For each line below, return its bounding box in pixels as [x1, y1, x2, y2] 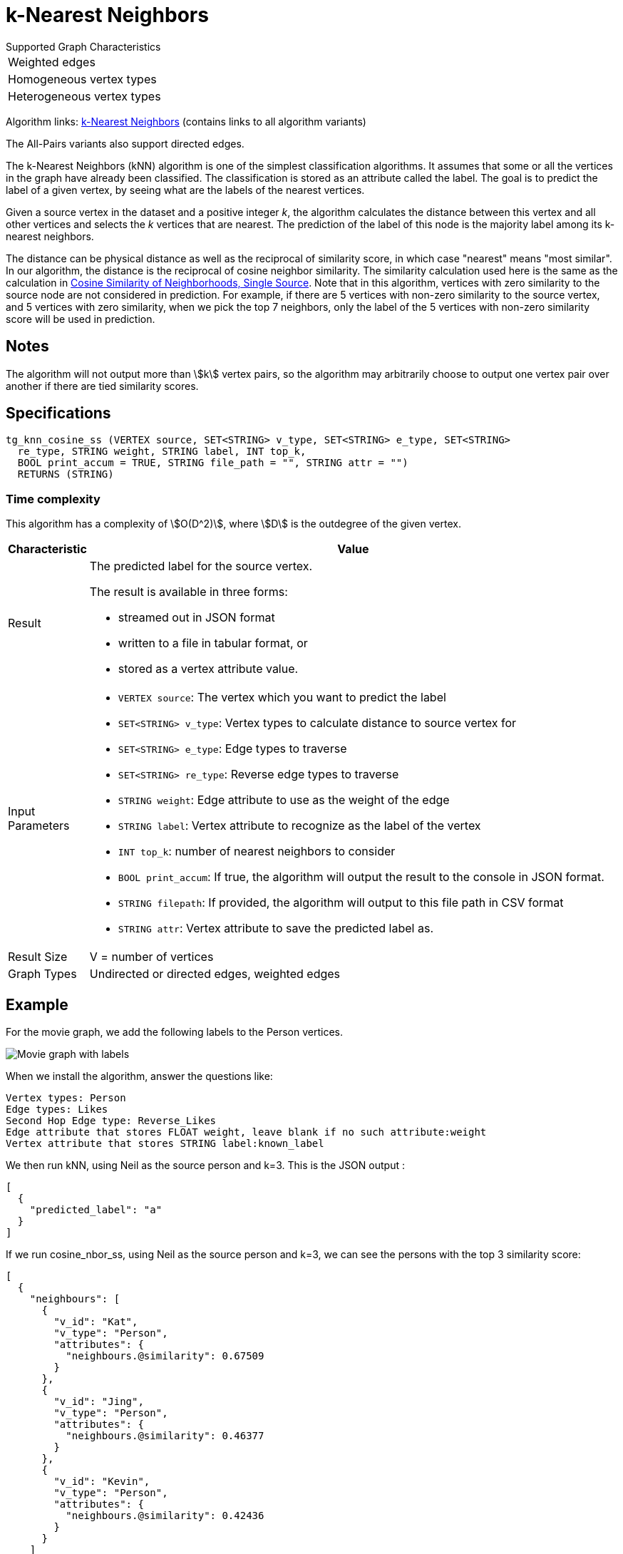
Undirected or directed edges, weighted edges [89, 967, 341, 982]
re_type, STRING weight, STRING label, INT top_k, [17, 446, 307, 458]
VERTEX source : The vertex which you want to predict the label [118, 690, 446, 705]
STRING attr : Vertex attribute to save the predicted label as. [118, 921, 433, 936]
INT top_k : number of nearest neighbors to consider [118, 844, 396, 859]
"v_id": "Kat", [53, 1316, 138, 1328]
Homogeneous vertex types [8, 71, 157, 86]
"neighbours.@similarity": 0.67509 [66, 1350, 264, 1362]
